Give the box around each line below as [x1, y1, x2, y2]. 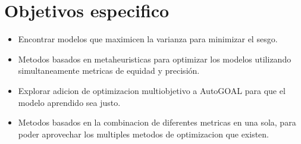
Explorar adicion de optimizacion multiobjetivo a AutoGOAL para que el [18, 84, 286, 96]
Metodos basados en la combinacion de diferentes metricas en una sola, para [18, 116, 296, 129]
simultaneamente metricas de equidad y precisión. [18, 64, 200, 77]
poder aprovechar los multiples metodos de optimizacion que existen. [18, 127, 269, 140]
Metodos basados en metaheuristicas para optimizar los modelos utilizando [18, 52, 291, 65]
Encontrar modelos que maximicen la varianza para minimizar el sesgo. [18, 33, 278, 45]
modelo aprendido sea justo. [18, 96, 121, 108]
